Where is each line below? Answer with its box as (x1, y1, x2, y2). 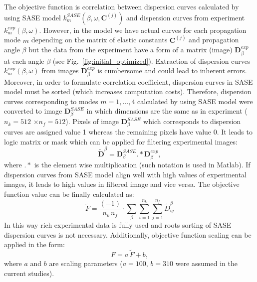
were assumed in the (175, 258, 238, 269)
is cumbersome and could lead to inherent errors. (97, 65, 247, 76)
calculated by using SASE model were (137, 96, 253, 106)
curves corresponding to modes (4, 96, 98, 106)
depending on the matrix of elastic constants (31, 34, 168, 45)
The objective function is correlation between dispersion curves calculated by (4, 1, 239, 11)
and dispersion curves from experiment (126, 12, 245, 22)
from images (41, 65, 79, 76)
